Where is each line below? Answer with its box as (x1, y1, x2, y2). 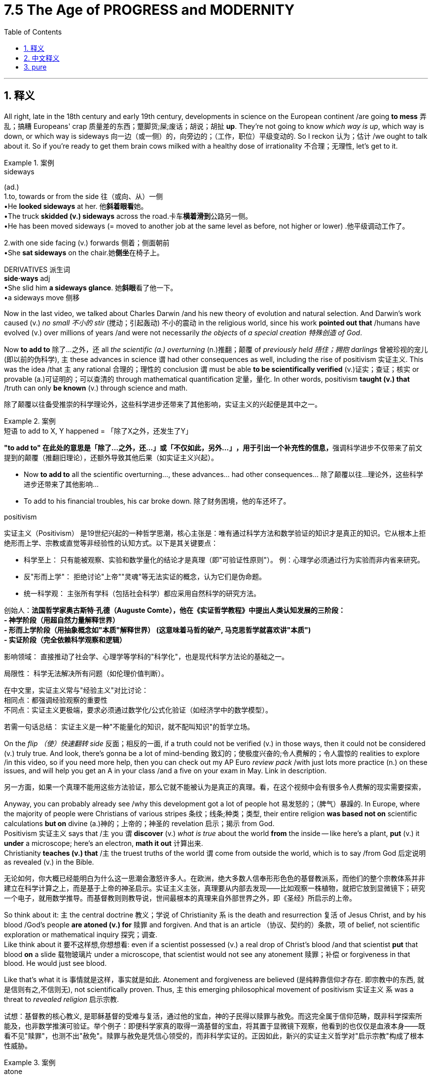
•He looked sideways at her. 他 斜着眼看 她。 (4, 201, 148, 210)
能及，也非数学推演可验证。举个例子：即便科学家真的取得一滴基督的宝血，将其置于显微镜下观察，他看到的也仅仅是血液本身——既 (4, 1021, 425, 1030)
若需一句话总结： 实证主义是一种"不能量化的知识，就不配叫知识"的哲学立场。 (4, 722, 254, 731)
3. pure (24, 62, 47, 71)
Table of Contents (4, 27, 62, 36)
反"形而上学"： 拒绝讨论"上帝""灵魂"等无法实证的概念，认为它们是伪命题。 (24, 572, 266, 581)
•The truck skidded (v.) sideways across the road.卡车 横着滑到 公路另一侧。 (4, 211, 252, 220)
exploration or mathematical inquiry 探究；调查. (4, 930, 157, 939)
